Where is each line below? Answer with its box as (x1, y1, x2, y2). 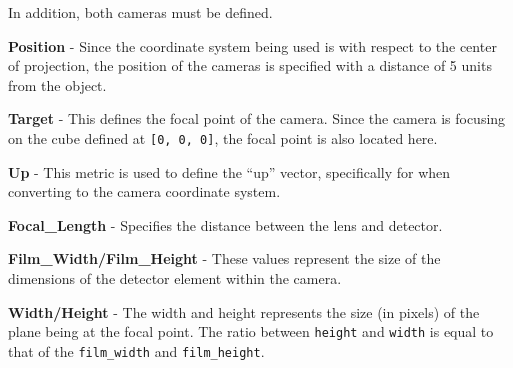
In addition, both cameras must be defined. (8, 2, 273, 22)
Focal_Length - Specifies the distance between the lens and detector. (8, 214, 443, 235)
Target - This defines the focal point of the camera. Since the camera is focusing (8, 108, 506, 129)
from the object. (8, 74, 107, 95)
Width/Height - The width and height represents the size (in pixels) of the (8, 301, 480, 322)
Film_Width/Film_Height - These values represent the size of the (8, 248, 441, 269)
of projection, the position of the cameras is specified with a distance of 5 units (8, 55, 492, 76)
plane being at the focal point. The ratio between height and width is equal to (8, 321, 494, 342)
